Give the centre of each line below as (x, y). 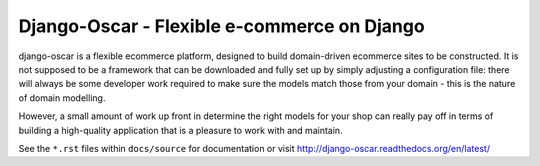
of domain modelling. (62, 97)
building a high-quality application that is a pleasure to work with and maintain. (181, 130)
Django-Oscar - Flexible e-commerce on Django (221, 26)
